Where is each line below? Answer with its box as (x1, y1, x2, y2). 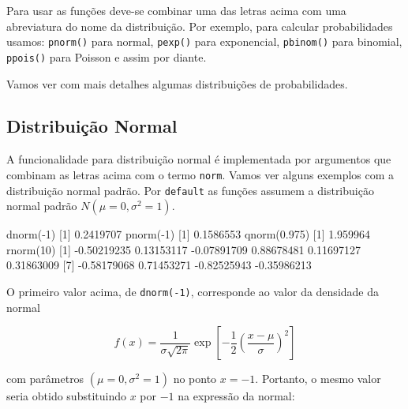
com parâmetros (6, 370, 84, 387)
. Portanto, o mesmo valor (255, 370, 381, 387)
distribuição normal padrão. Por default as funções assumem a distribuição (6, 182, 374, 198)
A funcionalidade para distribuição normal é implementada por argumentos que (6, 151, 391, 167)
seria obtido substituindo (6, 388, 126, 404)
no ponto (173, 370, 217, 387)
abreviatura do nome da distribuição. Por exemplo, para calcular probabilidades (6, 17, 393, 34)
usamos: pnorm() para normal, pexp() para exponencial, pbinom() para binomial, (6, 33, 402, 50)
